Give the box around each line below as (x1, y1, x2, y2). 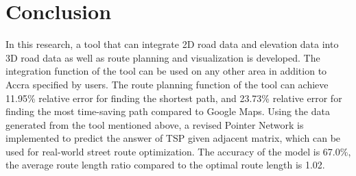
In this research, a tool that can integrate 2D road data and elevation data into (5, 37, 339, 51)
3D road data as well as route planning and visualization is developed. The (5, 50, 320, 64)
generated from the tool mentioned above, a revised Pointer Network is (5, 117, 304, 131)
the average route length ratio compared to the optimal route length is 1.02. (5, 158, 325, 172)
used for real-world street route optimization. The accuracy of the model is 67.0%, (5, 144, 351, 158)
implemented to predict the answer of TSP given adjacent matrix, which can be (5, 131, 341, 145)
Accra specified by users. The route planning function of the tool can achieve (5, 77, 329, 91)
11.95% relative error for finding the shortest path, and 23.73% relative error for (5, 90, 342, 105)
